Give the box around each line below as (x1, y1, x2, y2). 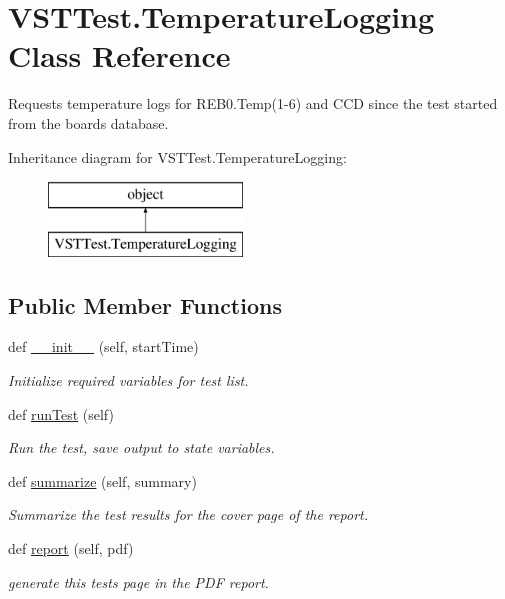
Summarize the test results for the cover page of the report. (8, 504, 368, 525)
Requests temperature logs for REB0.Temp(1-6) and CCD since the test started (8, 93, 498, 114)
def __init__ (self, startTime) (8, 336, 199, 357)
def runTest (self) (8, 403, 114, 424)
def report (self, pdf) (8, 538, 134, 559)
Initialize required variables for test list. (8, 370, 249, 391)
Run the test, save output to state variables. (8, 437, 275, 458)
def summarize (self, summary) (8, 470, 197, 491)
